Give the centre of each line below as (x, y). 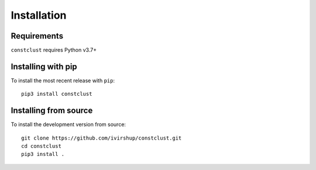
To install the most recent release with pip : (63, 80)
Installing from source (52, 111)
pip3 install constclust (57, 94)
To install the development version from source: (68, 124)
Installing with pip (44, 66)
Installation (39, 15)
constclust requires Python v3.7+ (54, 50)
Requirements (37, 36)
